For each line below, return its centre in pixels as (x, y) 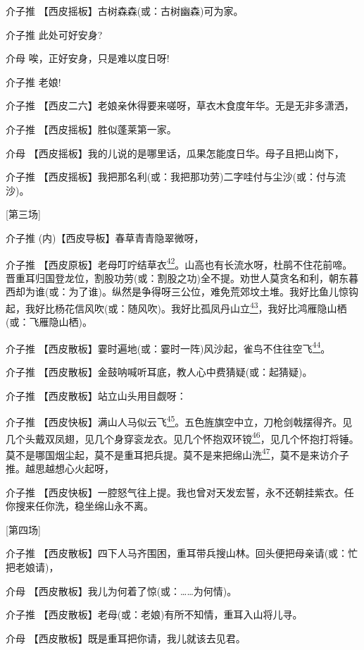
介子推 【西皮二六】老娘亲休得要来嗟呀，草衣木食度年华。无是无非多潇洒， (180, 105)
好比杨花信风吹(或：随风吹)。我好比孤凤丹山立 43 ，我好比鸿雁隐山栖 (191, 307)
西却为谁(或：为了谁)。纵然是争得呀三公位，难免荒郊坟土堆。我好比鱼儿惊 (177, 292)
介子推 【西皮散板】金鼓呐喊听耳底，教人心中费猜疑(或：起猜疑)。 (159, 372)
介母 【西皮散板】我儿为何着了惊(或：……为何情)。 (121, 590)
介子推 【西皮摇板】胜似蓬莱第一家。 (91, 129)
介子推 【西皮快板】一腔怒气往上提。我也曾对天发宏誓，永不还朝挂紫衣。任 (180, 492)
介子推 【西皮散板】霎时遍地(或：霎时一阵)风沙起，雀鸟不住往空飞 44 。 (168, 347)
